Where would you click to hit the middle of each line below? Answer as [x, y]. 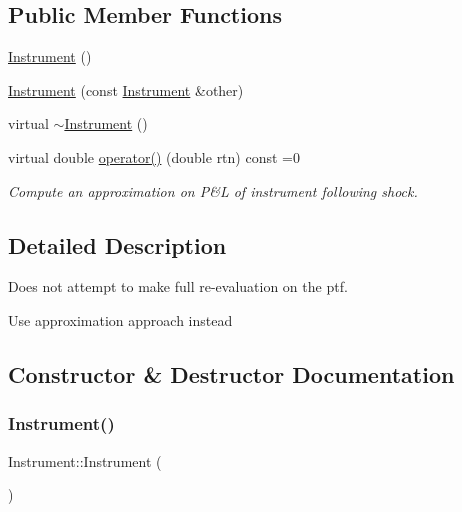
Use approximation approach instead [120, 319]
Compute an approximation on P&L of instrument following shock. [213, 190]
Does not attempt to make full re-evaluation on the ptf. [178, 286]
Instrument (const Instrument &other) [126, 89]
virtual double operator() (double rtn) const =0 [154, 156]
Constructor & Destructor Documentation [231, 373]
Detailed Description [117, 244]
